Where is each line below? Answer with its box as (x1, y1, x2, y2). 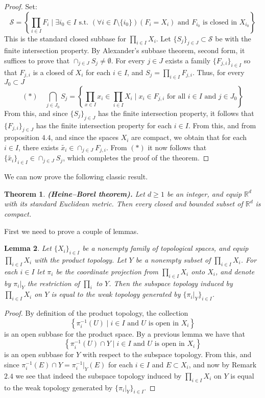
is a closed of (33, 66, 73, 77)
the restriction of (27, 277, 80, 288)
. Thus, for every (192, 66, 245, 77)
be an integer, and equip (166, 188, 242, 199)
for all (166, 93, 186, 101)
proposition (4, 132, 39, 143)
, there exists (18, 142, 59, 152)
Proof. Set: (4, 1, 37, 11)
